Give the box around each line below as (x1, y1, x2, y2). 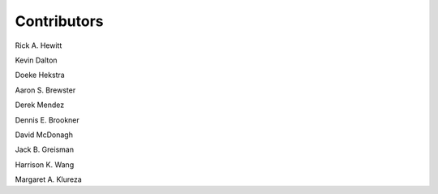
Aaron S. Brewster (15, 85, 76, 95)
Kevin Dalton (15, 55, 58, 65)
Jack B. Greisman (15, 144, 75, 154)
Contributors (15, 12, 105, 30)
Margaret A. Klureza (15, 175, 83, 184)
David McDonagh (15, 130, 73, 140)
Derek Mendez (15, 100, 65, 110)
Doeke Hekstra (15, 70, 65, 80)
